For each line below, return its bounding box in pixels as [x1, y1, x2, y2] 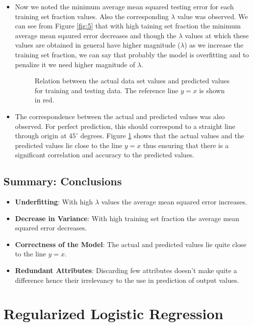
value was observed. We [177, 11, 248, 21]
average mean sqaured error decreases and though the [15, 30, 177, 40]
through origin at [15, 130, 67, 141]
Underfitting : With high [15, 197, 93, 207]
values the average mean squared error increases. [101, 197, 247, 207]
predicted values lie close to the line [15, 140, 123, 150]
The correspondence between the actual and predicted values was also [15, 111, 225, 121]
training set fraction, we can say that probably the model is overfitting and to [15, 49, 249, 59]
